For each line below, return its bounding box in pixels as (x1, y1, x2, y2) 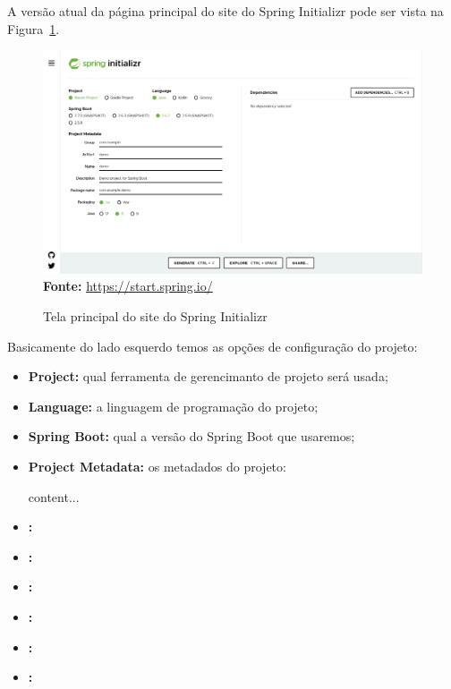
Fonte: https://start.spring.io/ (43, 276, 213, 295)
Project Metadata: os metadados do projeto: (28, 457, 286, 476)
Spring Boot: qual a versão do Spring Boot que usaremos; (28, 427, 355, 446)
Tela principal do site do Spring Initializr (43, 307, 268, 326)
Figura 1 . (7, 19, 60, 38)
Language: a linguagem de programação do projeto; (28, 396, 319, 415)
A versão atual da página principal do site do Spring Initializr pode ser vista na (7, 2, 444, 20)
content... (28, 487, 80, 506)
